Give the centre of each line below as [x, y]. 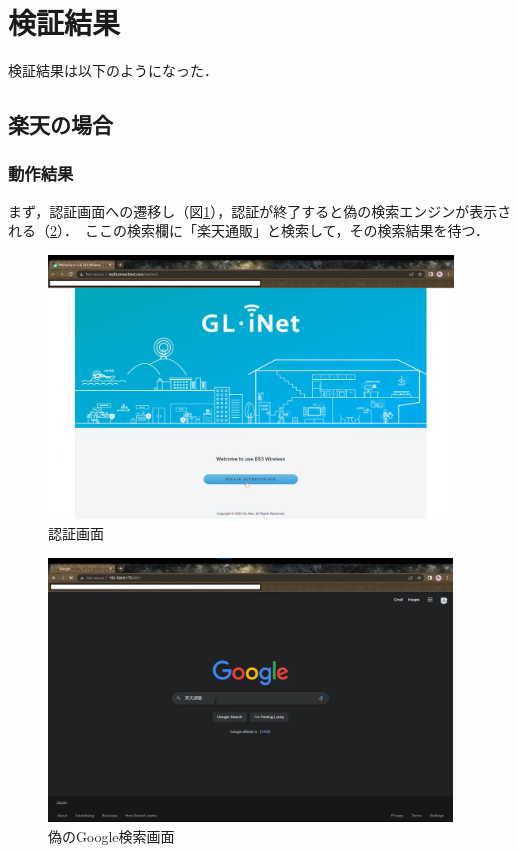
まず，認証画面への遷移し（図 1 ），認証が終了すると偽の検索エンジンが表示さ [260, 210]
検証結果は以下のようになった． [113, 70]
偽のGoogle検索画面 [111, 835]
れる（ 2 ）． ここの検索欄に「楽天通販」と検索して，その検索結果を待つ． [248, 230]
